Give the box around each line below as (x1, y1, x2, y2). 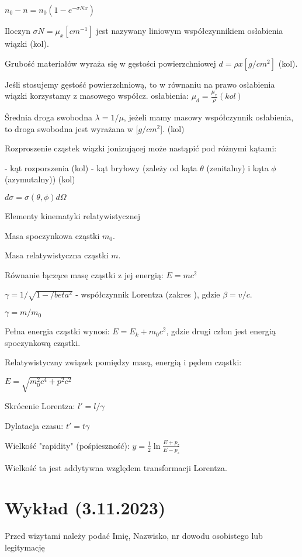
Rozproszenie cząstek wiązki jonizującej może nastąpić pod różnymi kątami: (5, 142, 277, 154)
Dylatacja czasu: (5, 420, 64, 432)
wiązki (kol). (5, 37, 49, 49)
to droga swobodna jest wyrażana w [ (5, 122, 138, 134)
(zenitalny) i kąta (206, 161, 269, 174)
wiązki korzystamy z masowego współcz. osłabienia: (5, 89, 189, 102)
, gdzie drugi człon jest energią (166, 325, 276, 337)
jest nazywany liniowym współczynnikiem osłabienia (96, 25, 283, 36)
